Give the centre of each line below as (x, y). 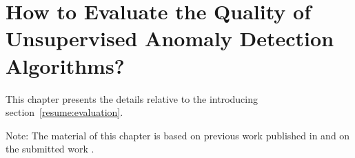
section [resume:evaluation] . (64, 112)
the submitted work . (50, 149)
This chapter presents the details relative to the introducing (132, 98)
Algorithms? (65, 65)
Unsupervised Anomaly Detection (170, 38)
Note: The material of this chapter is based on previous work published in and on (178, 135)
